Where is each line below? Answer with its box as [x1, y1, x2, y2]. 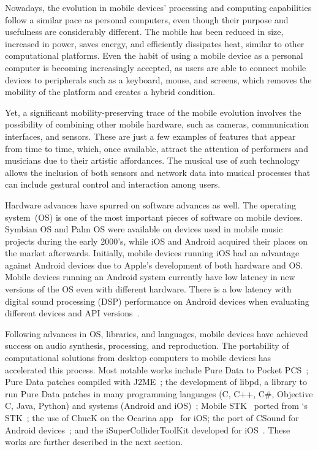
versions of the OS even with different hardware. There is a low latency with [5, 283, 292, 296]
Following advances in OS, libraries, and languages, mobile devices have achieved [5, 327, 308, 340]
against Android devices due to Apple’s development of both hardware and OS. [5, 258, 303, 271]
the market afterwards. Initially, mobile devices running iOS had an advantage [5, 246, 300, 259]
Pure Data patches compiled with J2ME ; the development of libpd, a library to [5, 375, 307, 388]
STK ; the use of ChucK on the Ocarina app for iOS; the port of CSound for [5, 411, 299, 424]
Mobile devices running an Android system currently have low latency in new [5, 270, 295, 283]
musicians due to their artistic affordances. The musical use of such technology [5, 154, 300, 167]
